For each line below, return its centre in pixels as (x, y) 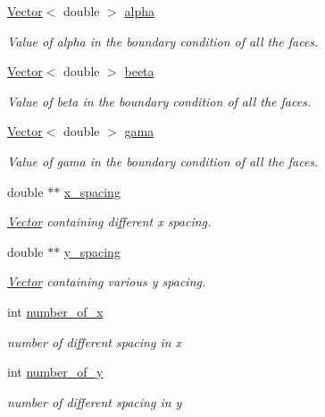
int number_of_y (55, 372)
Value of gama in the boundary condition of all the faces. (163, 161)
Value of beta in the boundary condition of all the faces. (159, 101)
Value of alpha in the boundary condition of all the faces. (163, 41)
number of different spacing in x (95, 341)
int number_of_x (55, 311)
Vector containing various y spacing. (107, 281)
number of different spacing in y (95, 401)
